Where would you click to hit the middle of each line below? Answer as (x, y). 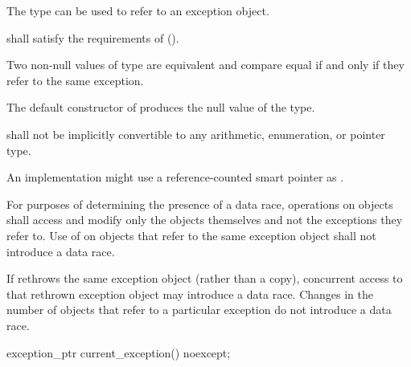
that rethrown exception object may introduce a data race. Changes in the (190, 294)
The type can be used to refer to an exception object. (138, 10)
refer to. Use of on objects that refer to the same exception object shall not (191, 235)
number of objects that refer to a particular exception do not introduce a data (199, 310)
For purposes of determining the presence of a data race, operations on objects (200, 204)
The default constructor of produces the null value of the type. (161, 107)
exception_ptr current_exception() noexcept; (119, 352)
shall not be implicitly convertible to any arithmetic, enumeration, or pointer (196, 134)
